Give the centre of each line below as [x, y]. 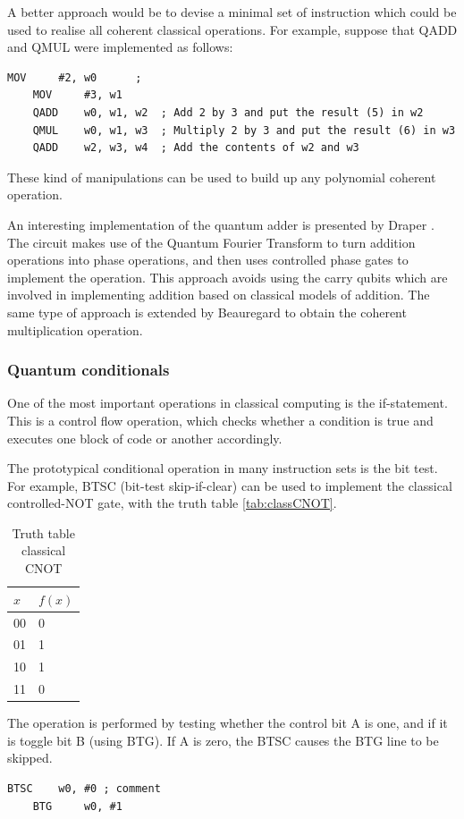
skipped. [30, 758]
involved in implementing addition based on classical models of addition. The [219, 295]
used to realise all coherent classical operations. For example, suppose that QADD [232, 29]
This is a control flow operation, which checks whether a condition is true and [220, 420]
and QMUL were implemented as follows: [120, 47]
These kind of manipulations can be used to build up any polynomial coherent [222, 177]
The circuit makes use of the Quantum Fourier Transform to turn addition [211, 242]
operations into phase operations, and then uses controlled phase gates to [208, 260]
